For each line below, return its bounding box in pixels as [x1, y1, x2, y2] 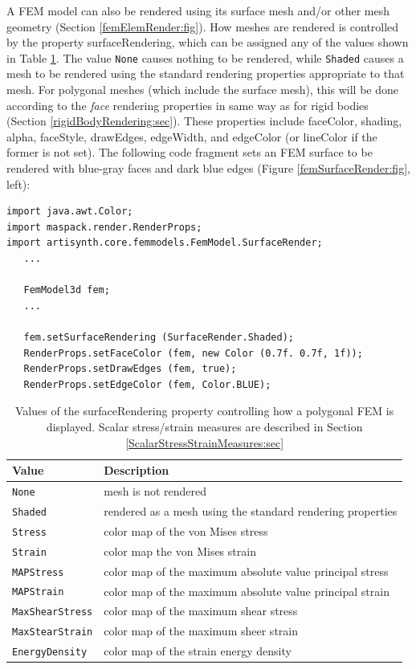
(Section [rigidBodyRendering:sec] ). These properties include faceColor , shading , [6, 112, 402, 129]
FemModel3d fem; [23, 284, 110, 296]
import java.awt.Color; [6, 206, 133, 218]
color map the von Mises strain [104, 542, 256, 559]
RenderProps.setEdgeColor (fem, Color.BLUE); [23, 378, 271, 390]
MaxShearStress [12, 606, 93, 618]
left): [6, 175, 31, 192]
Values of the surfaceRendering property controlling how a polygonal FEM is [15, 402, 394, 419]
